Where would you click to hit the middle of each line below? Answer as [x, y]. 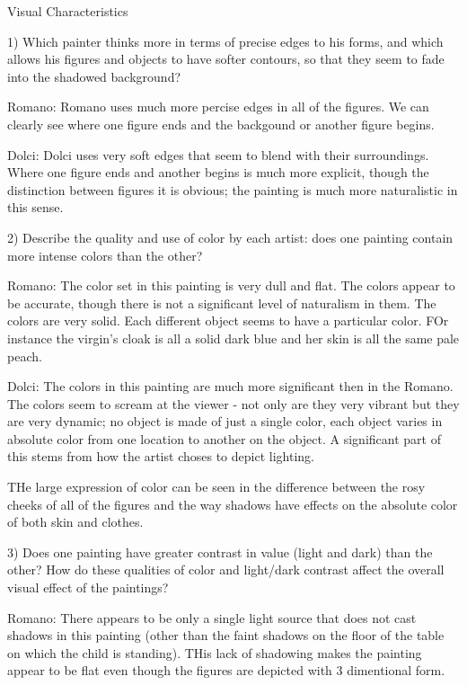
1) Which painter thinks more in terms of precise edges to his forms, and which [225, 41]
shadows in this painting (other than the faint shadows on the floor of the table [226, 635]
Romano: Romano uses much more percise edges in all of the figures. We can [218, 107]
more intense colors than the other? [105, 255]
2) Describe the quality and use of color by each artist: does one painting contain [230, 237]
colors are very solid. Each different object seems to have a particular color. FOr [228, 320]
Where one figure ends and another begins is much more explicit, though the [218, 172]
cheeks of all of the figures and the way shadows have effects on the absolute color [233, 504]
